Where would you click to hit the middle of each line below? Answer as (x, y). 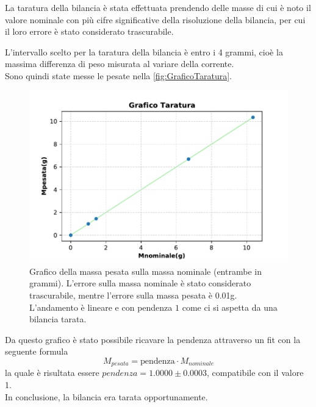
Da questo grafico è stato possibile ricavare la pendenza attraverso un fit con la (153, 339)
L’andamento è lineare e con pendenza (101, 307)
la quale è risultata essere (52, 373)
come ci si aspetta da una (230, 307)
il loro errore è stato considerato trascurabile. (89, 31)
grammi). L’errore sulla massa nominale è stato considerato (140, 283)
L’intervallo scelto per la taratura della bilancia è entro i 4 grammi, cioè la (144, 51)
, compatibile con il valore (255, 373)
